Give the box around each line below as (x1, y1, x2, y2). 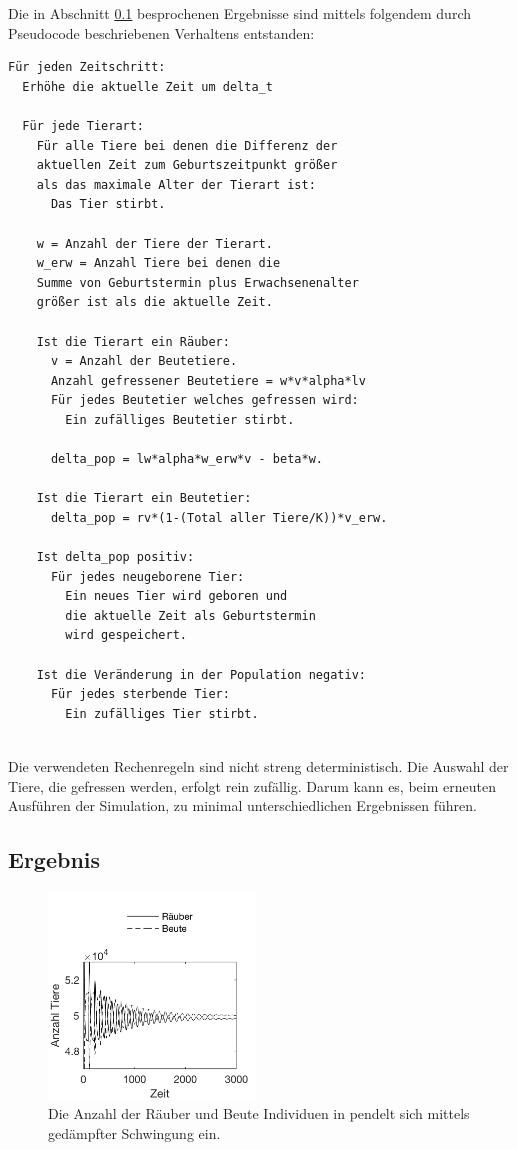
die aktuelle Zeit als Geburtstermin (65, 608, 316, 623)
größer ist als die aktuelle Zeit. (36, 295, 273, 310)
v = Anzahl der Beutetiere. (50, 354, 238, 369)
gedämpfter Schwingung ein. (48, 1123, 221, 1143)
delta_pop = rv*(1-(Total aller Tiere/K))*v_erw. (50, 510, 388, 525)
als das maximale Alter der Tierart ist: (36, 177, 316, 192)
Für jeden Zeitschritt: (8, 60, 166, 75)
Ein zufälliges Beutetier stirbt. (65, 412, 295, 427)
